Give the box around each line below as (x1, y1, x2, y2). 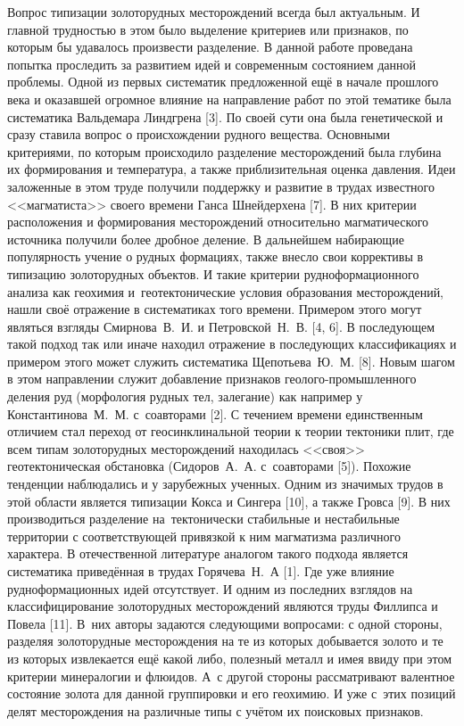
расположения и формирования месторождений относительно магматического (7, 212, 429, 231)
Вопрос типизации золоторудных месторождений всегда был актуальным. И (7, 3, 420, 21)
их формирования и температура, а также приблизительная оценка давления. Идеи (7, 160, 456, 178)
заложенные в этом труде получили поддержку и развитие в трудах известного (7, 177, 435, 195)
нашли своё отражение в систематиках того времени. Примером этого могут (7, 300, 422, 318)
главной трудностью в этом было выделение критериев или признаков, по (7, 20, 409, 38)
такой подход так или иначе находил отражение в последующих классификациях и (7, 334, 457, 353)
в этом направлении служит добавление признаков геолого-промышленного (7, 369, 417, 388)
